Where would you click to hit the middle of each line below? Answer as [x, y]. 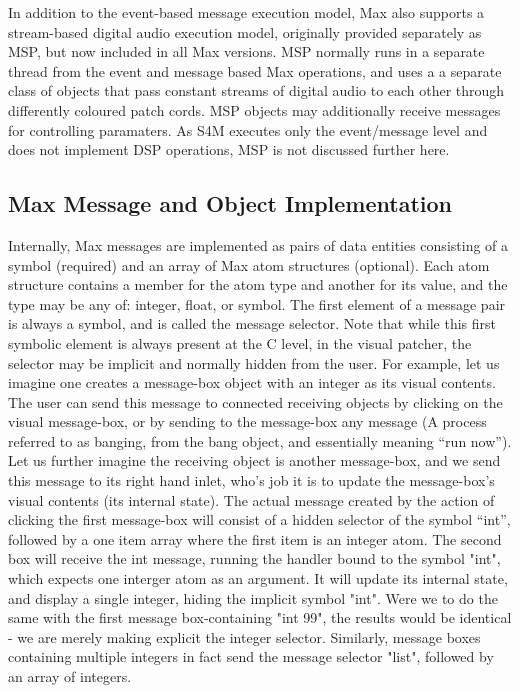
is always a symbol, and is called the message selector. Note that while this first [252, 323]
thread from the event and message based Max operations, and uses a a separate [255, 70]
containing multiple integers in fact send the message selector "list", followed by [251, 656]
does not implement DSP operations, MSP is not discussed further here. [229, 149]
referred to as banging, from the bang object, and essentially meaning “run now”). [260, 440]
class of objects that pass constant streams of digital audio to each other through [256, 90]
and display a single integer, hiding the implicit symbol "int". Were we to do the [253, 597]
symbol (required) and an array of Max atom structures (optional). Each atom [249, 264]
